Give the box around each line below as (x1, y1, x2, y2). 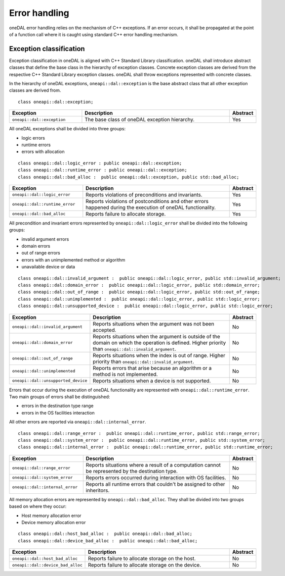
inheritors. (85, 487, 110, 494)
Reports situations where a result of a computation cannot (85, 461, 221, 468)
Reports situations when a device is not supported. (92, 377, 211, 384)
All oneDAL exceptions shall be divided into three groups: (9, 126, 126, 132)
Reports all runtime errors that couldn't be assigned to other (85, 480, 225, 487)
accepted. (92, 326, 117, 333)
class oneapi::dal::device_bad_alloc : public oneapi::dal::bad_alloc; (18, 538, 198, 543)
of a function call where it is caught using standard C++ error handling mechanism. (9, 31, 179, 37)
